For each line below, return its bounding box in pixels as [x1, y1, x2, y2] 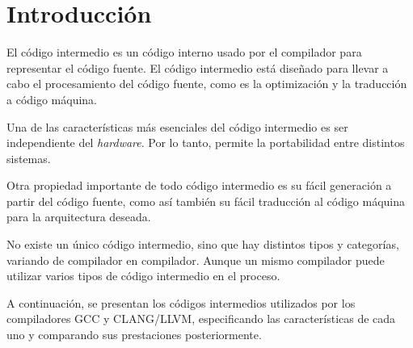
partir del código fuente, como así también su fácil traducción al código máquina [6, 192, 406, 209]
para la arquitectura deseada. [6, 208, 151, 225]
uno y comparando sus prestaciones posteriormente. [6, 326, 262, 343]
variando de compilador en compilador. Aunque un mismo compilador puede [6, 251, 385, 268]
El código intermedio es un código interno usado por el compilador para [6, 44, 362, 61]
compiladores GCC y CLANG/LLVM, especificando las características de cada [6, 310, 396, 327]
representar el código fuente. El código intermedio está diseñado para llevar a [6, 59, 389, 76]
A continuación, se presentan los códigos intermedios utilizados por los [6, 294, 356, 311]
